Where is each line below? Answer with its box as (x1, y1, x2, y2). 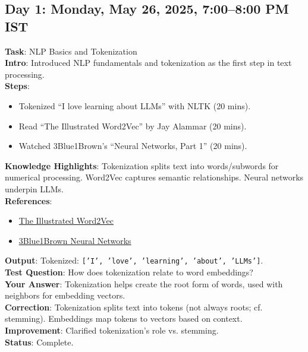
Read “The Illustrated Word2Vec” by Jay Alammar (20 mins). (18, 119, 247, 132)
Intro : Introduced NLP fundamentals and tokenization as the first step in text (5, 56, 292, 69)
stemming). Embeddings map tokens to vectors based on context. (5, 312, 243, 325)
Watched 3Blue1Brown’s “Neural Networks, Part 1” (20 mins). (18, 139, 247, 152)
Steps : (5, 80, 30, 92)
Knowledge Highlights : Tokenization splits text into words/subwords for (5, 159, 279, 172)
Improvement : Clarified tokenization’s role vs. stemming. (5, 324, 219, 336)
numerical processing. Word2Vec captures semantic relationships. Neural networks (5, 171, 304, 183)
